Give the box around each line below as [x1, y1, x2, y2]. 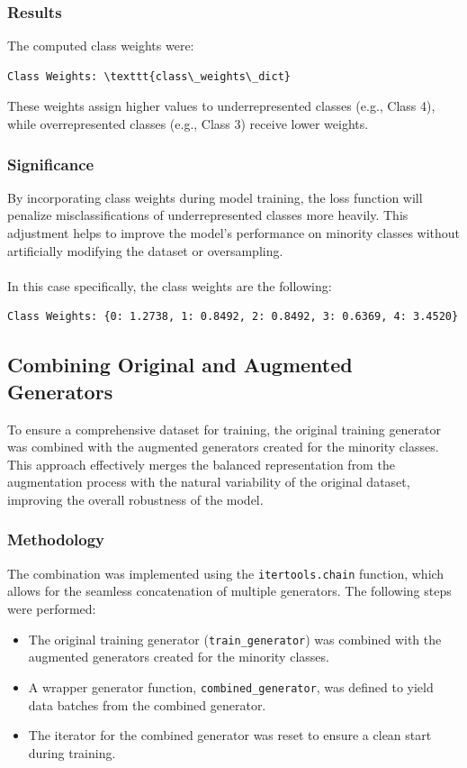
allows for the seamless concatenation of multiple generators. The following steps [7, 581, 452, 600]
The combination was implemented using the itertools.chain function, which [7, 563, 445, 582]
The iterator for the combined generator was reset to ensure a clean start [28, 726, 432, 745]
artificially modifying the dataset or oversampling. [7, 241, 283, 260]
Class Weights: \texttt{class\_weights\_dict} [7, 69, 291, 83]
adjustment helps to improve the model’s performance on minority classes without [7, 224, 461, 242]
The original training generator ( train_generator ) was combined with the [28, 629, 442, 648]
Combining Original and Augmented [7, 351, 353, 379]
